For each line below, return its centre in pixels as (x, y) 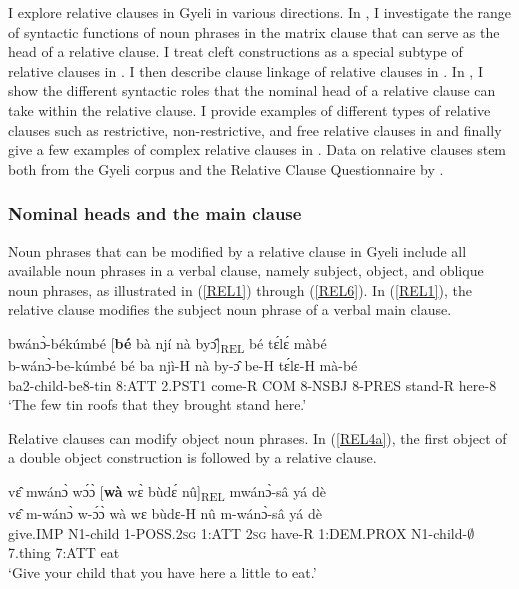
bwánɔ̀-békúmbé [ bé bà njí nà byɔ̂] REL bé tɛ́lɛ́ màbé (167, 344)
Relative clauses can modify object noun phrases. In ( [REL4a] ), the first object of (257, 437)
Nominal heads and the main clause (155, 213)
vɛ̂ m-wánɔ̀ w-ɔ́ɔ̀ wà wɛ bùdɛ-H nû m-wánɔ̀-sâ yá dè (165, 513)
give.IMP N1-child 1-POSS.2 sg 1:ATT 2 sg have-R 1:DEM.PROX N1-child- (238, 532)
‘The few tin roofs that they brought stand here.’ (157, 404)
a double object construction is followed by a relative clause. (192, 457)
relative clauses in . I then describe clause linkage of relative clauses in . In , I (245, 70)
